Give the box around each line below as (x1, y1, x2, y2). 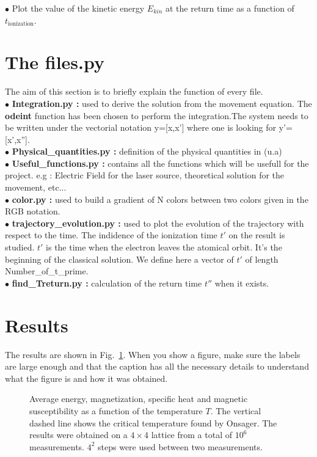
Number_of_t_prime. (5, 265, 89, 277)
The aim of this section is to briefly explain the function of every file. (5, 85, 263, 98)
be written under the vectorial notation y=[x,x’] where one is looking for (5, 121, 277, 134)
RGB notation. (5, 205, 60, 218)
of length (245, 252, 279, 265)
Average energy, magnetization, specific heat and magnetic (29, 392, 248, 405)
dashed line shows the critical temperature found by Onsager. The (29, 416, 277, 429)
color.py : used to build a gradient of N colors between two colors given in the (12, 192, 308, 205)
